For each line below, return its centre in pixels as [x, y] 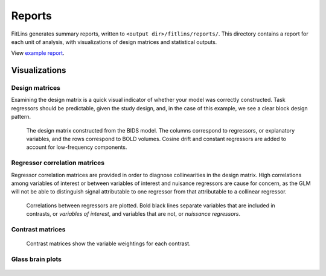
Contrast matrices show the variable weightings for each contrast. [108, 243]
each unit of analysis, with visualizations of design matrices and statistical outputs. [114, 42]
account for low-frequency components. [77, 147]
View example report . [38, 53]
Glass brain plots [36, 259]
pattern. [21, 117]
